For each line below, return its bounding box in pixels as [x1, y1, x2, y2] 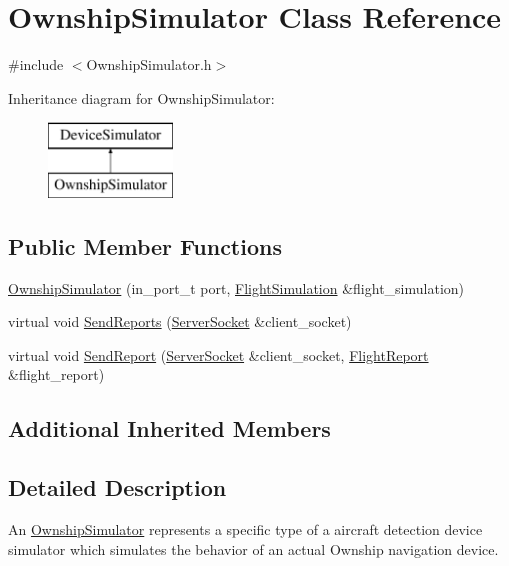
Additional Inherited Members [8, 413, 331, 444]
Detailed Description [8, 472, 227, 503]
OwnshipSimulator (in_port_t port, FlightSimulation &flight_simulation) [8, 277, 465, 298]
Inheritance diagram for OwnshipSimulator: [8, 87, 275, 108]
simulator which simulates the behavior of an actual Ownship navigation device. [8, 538, 499, 559]
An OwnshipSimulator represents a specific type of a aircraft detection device [8, 519, 483, 540]
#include [8, 54, 64, 75]
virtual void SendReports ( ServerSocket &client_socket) [8, 311, 352, 332]
